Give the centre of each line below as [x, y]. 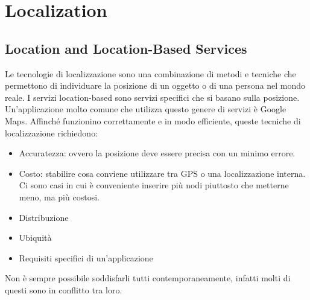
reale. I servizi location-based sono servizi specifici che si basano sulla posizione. [152, 97]
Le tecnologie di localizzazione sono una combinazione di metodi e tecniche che [150, 73]
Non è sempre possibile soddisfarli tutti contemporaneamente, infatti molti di [148, 278]
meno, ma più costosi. [59, 196]
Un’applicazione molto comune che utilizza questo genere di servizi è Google [146, 109]
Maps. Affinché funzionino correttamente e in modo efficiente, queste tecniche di [153, 120]
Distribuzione [44, 217]
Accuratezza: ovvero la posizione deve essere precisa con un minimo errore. [157, 153]
